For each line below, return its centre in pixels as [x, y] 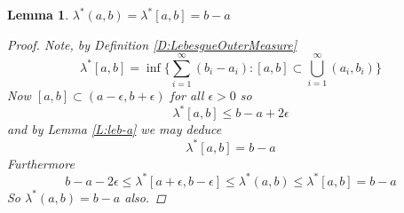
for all [187, 95]
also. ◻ [145, 197]
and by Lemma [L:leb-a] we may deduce [115, 129]
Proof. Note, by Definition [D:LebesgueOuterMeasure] [152, 44]
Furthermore [41, 163]
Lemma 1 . [38, 14]
